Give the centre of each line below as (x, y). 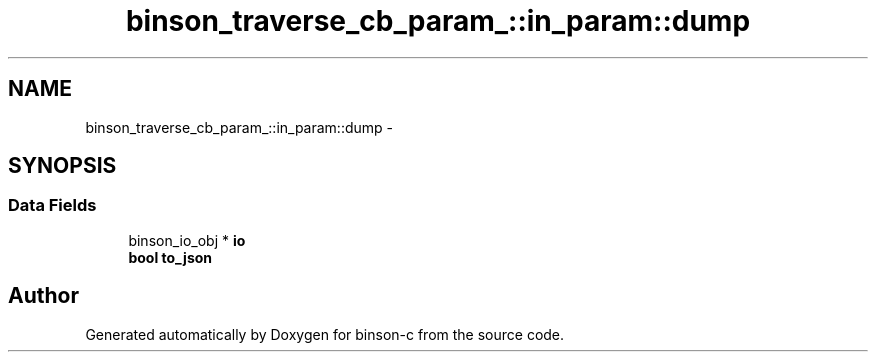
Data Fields (52, 205)
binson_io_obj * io (187, 240)
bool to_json (170, 257)
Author (43, 296)
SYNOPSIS (62, 166)
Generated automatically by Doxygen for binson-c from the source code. (325, 334)
